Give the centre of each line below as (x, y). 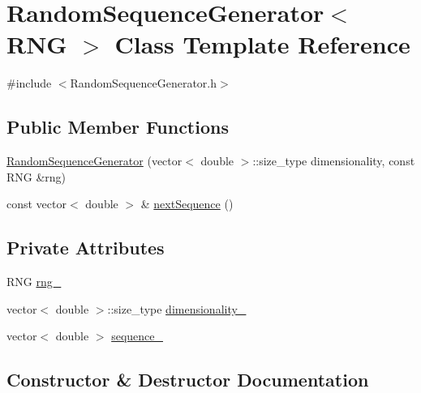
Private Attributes (86, 248)
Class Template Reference (262, 44)
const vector (37, 204)
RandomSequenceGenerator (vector (95, 161)
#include (29, 83)
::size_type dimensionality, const (334, 161)
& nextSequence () (187, 204)
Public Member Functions (118, 127)
